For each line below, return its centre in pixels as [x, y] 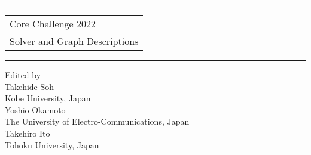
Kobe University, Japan [48, 98]
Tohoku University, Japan [52, 145]
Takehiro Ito [28, 133]
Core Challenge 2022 [53, 24]
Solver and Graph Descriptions [74, 41]
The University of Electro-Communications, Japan [97, 121]
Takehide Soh [30, 86]
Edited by [23, 75]
